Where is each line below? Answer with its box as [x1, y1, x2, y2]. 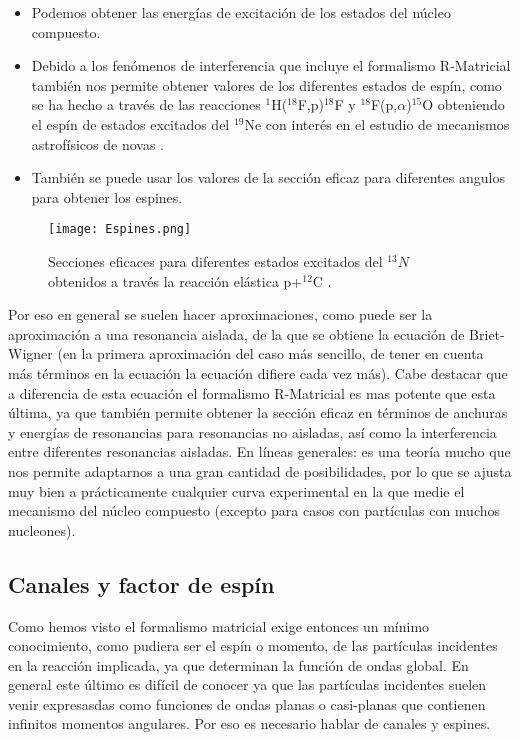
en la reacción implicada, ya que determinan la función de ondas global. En [8, 654, 469, 675]
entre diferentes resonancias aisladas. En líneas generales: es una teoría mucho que [8, 441, 511, 462]
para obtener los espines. [31, 186, 183, 207]
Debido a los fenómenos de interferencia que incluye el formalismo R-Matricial [31, 55, 511, 76]
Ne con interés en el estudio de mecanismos [244, 113, 510, 134]
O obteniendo [422, 94, 505, 115]
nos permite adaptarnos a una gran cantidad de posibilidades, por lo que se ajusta [8, 460, 512, 481]
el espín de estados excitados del [31, 113, 230, 134]
